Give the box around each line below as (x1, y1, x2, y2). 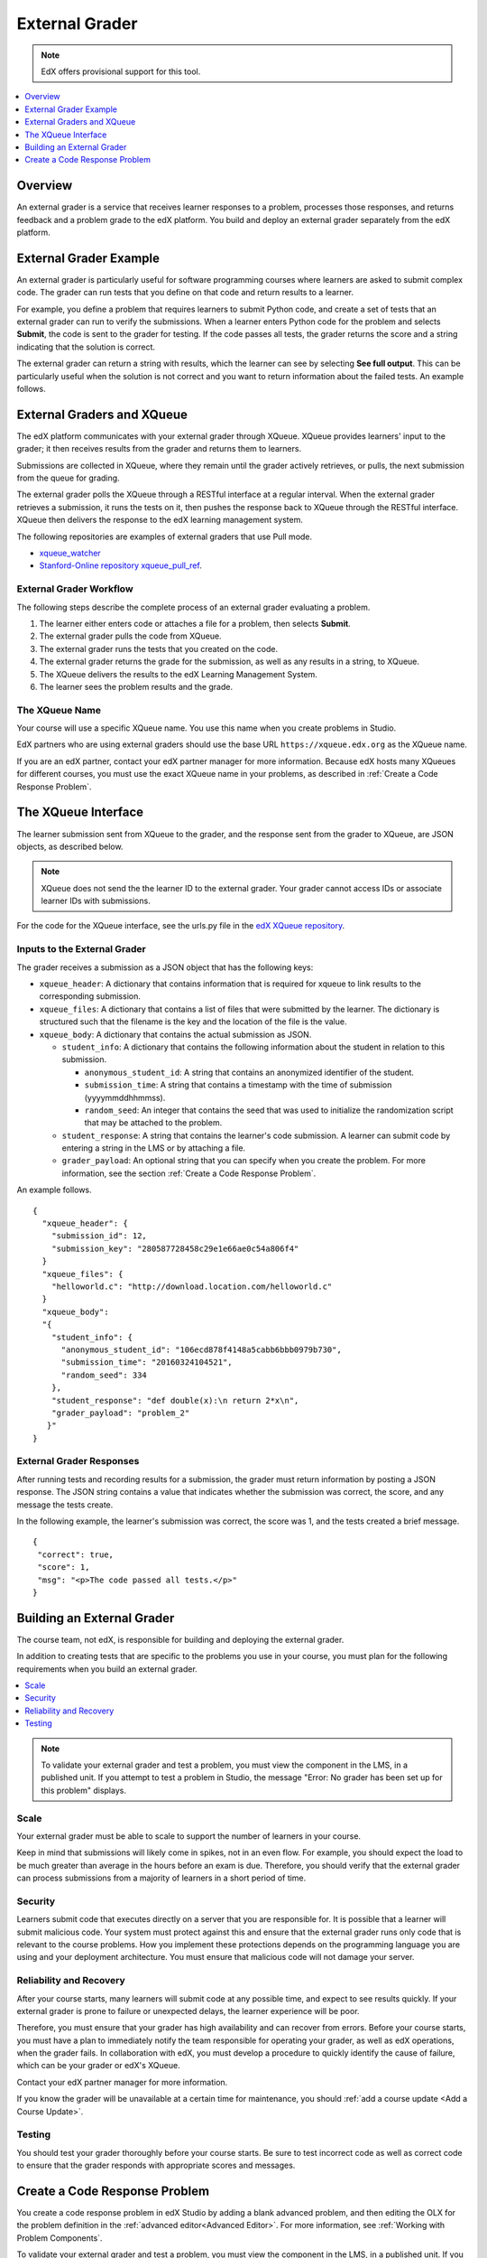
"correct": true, (37, 1549, 115, 1560)
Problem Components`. (16, 2232, 103, 2244)
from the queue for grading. (16, 472, 121, 483)
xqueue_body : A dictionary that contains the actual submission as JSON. (39, 1029, 312, 1040)
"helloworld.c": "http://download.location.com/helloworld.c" (51, 1281, 333, 1292)
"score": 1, (37, 1563, 90, 1572)
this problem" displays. (41, 1785, 126, 1796)
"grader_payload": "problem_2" (51, 1407, 190, 1418)
